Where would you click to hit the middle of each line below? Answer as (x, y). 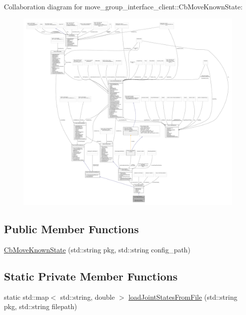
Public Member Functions (71, 229)
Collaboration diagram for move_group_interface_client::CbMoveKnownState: (123, 6)
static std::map (27, 297)
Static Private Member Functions (91, 276)
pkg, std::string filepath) (41, 306)
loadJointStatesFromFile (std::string (183, 297)
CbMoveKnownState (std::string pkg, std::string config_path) (97, 249)
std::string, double (88, 297)
